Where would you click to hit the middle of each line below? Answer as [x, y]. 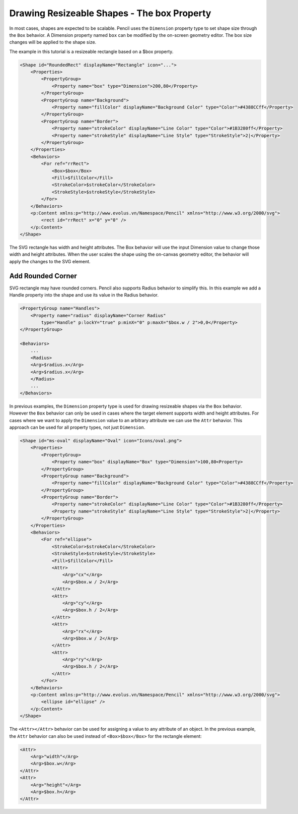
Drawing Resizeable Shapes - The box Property [110, 13]
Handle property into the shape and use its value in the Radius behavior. [84, 295]
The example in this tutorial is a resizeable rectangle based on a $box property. [91, 51]
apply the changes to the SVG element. [50, 261]
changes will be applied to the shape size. [53, 42]
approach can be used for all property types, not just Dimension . [77, 427]
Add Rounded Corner [43, 276]
